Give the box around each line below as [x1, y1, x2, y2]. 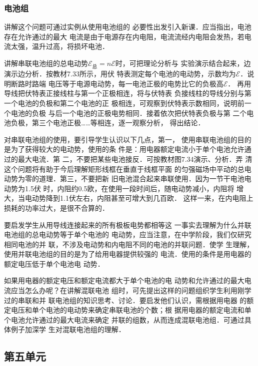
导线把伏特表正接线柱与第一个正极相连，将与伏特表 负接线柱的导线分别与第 [4, 88, 251, 98]
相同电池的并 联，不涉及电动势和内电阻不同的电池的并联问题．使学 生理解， [4, 239, 254, 249]
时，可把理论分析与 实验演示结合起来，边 [115, 58, 251, 68]
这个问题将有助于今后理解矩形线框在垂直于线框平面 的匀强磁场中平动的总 [4, 163, 244, 174]
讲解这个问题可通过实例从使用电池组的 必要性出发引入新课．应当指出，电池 [4, 21, 251, 32]
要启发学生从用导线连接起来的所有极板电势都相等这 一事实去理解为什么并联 [4, 219, 251, 230]
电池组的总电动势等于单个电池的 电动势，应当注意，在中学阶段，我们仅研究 [4, 229, 251, 240]
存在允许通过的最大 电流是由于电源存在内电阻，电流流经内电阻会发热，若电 [4, 31, 251, 41]
